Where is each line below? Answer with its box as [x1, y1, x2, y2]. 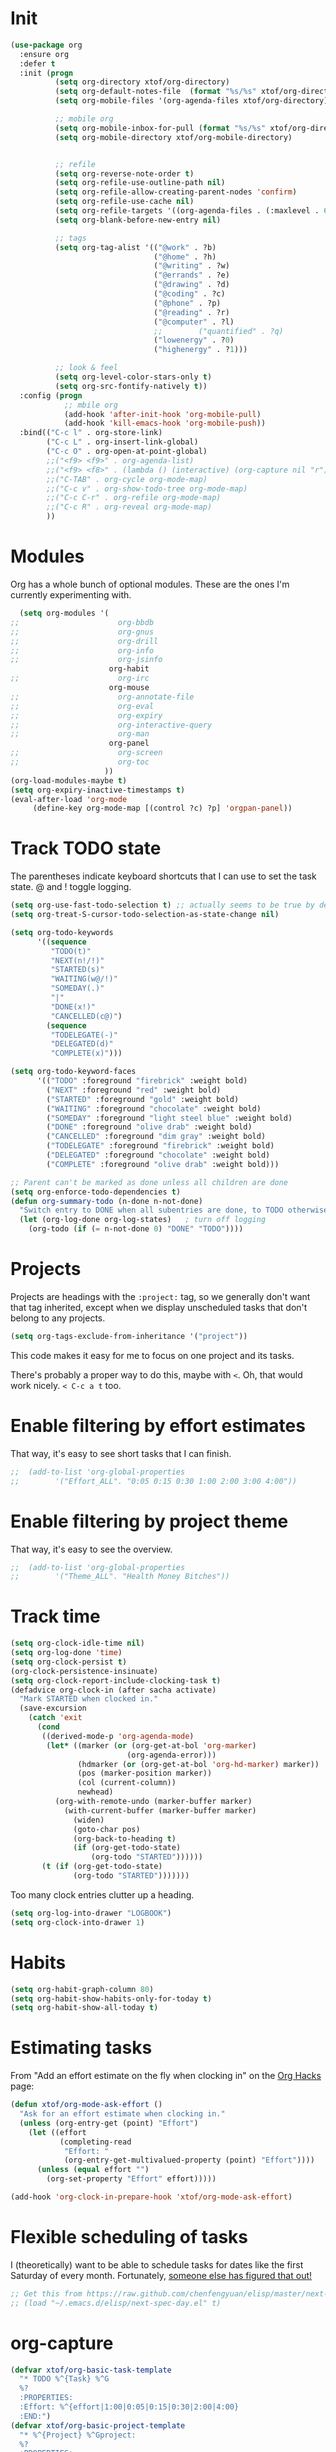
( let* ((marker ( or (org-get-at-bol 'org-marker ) [46, 1740, 257, 1751]
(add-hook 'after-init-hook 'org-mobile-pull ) [63, 409, 262, 419]
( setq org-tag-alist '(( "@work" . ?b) [54, 242, 217, 252]
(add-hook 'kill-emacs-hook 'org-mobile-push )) [63, 418, 267, 429]
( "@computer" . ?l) [153, 317, 235, 327]
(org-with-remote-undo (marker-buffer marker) [54, 1797, 253, 1807]
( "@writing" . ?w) [153, 261, 230, 271]
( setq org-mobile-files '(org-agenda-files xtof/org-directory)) [54, 96, 333, 106]
